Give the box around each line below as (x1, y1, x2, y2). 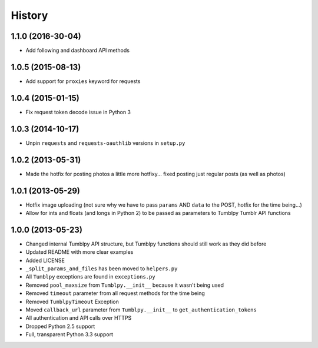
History (11, 9, 48, 22)
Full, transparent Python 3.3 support (25, 331, 114, 338)
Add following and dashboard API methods (25, 47, 130, 54)
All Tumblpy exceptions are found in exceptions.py (25, 273, 155, 280)
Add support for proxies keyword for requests (25, 77, 141, 85)
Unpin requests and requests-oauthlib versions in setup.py (25, 139, 185, 147)
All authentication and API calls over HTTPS (25, 314, 132, 322)
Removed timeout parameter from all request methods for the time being (25, 290, 206, 297)
